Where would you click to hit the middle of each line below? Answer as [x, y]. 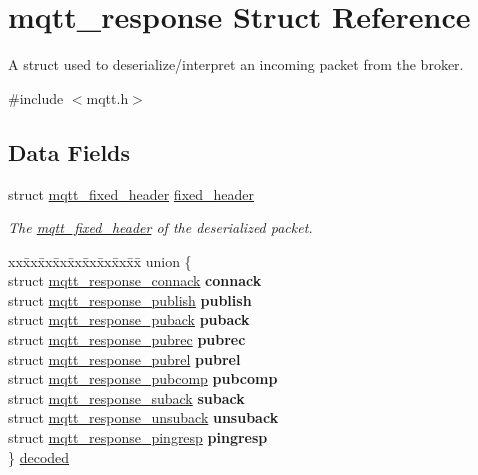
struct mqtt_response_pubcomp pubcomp [143, 378]
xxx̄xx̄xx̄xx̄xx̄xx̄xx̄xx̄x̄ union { [100, 260]
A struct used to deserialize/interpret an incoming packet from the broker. [236, 64]
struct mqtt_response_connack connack [135, 280]
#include [36, 97]
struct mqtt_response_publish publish [130, 299]
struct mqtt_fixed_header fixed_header [131, 193]
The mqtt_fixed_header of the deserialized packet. [160, 227]
